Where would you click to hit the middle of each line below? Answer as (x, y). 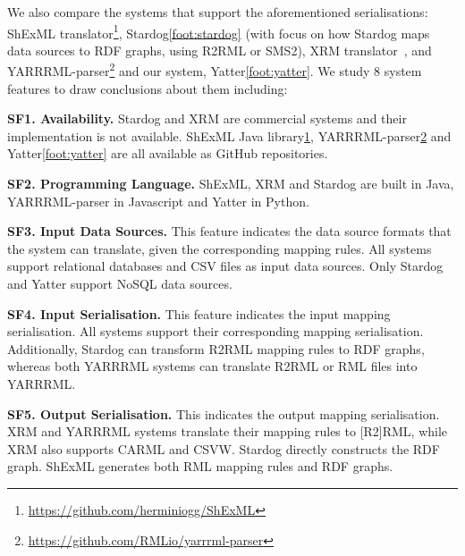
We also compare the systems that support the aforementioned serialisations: (218, 12)
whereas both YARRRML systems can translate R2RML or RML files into (212, 366)
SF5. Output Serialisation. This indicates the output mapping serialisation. (224, 413)
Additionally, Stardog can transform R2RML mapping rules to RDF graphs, (216, 348)
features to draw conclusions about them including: (148, 88)
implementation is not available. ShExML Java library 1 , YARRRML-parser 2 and (229, 135)
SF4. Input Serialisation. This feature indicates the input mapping (199, 313)
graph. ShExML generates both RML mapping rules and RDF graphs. (200, 466)
